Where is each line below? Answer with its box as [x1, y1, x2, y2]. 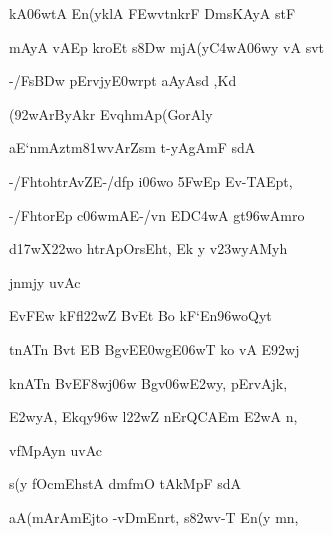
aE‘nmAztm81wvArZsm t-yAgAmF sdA [9, 137, 256, 158]
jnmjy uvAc [9, 271, 81, 292]
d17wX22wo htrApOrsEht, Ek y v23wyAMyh [9, 238, 288, 259]
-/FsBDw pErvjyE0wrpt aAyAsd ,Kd [9, 70, 237, 91]
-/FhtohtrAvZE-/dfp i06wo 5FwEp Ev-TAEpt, [9, 170, 293, 191]
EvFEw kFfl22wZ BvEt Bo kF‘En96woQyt [9, 305, 272, 326]
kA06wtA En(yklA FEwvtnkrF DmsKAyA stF [9, 3, 296, 23]
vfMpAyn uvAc [9, 439, 102, 460]
